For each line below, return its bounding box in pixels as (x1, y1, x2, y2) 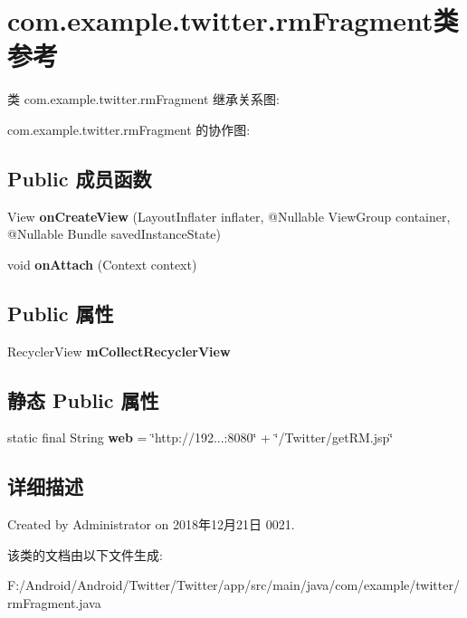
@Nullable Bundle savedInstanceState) (7, 224, 222, 243)
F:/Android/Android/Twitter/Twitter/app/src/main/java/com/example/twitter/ (7, 575, 460, 594)
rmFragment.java (7, 594, 101, 613)
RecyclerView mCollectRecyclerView (7, 341, 231, 360)
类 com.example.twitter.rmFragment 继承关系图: (7, 90, 280, 109)
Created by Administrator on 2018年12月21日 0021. (7, 515, 295, 534)
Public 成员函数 (7, 164, 152, 192)
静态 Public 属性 (7, 385, 159, 414)
